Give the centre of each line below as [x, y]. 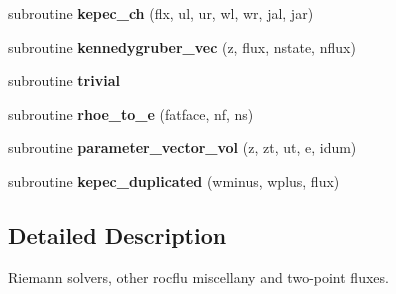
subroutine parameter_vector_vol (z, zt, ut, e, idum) [182, 147]
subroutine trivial [64, 80]
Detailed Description [117, 234]
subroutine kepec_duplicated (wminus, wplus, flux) [174, 180]
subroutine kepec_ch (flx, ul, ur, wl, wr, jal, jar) [161, 13]
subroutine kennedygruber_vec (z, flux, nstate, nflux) [182, 46]
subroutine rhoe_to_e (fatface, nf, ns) [131, 113]
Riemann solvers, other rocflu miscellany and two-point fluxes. [198, 276]
